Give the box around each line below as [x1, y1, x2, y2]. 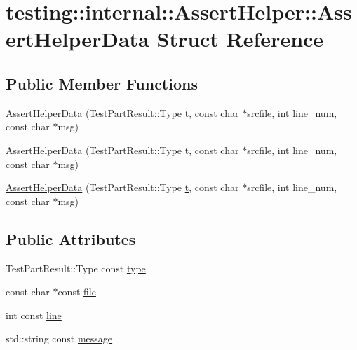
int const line [6, 307, 62, 322]
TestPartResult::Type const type [6, 260, 146, 275]
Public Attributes [6, 227, 136, 249]
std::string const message [6, 331, 113, 346]
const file [58, 284, 96, 299]
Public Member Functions [6, 72, 198, 94]
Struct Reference [156, 24, 324, 53]
